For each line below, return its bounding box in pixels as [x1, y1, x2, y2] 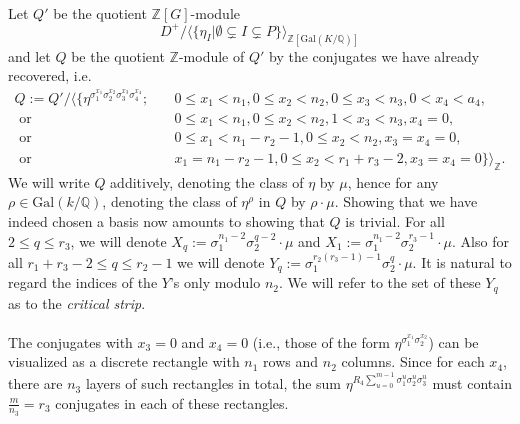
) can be [428, 331, 479, 352]
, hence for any [347, 171, 439, 192]
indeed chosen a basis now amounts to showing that [8, 210, 325, 231]
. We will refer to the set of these [278, 272, 481, 293]
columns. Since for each [341, 351, 485, 372]
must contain [432, 373, 512, 394]
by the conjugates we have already [269, 45, 480, 66]
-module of [178, 45, 245, 66]
